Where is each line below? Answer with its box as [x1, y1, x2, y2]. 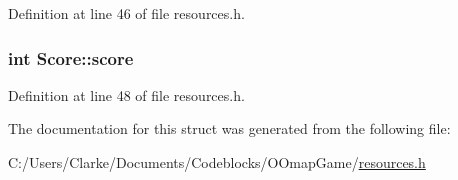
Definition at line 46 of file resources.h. [8, 3, 245, 23]
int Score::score [8, 45, 134, 70]
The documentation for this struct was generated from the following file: [8, 118, 451, 139]
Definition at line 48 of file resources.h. [8, 84, 245, 105]
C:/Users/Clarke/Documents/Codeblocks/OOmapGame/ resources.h [8, 152, 426, 172]
